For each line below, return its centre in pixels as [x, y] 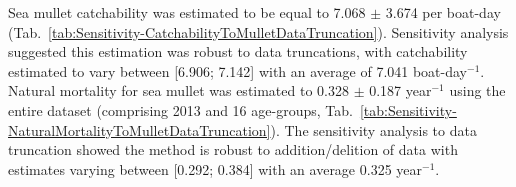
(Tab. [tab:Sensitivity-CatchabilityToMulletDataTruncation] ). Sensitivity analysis [258, 31]
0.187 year [400, 90]
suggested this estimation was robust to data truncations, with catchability [238, 51]
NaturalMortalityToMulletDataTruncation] [139, 129]
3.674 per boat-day [443, 12]
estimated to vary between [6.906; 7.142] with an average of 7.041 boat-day [238, 70]
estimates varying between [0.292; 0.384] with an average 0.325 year [215, 168]
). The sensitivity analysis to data [373, 129]
